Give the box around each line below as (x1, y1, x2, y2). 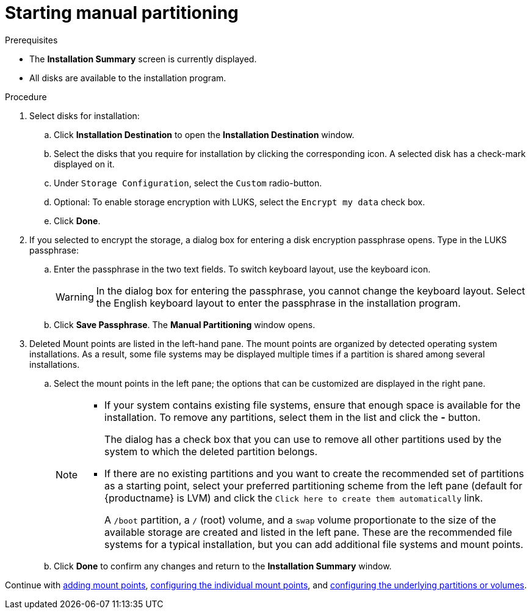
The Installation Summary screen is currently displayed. (29, 53, 257, 64)
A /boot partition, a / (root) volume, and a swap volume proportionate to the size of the (104, 513, 496, 526)
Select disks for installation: (29, 110, 140, 121)
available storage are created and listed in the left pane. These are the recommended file (104, 525, 513, 538)
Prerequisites (5, 34, 58, 45)
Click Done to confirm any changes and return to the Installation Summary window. (54, 560, 392, 571)
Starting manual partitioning (5, 2, 239, 23)
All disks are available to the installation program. (29, 72, 226, 83)
